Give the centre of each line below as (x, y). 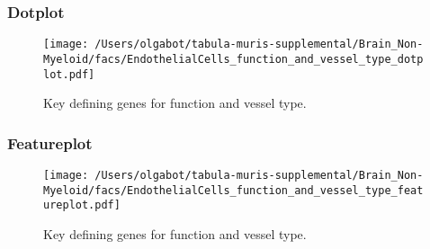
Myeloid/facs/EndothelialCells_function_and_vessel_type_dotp (233, 59)
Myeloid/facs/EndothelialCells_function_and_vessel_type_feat (233, 190)
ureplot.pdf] (82, 205)
